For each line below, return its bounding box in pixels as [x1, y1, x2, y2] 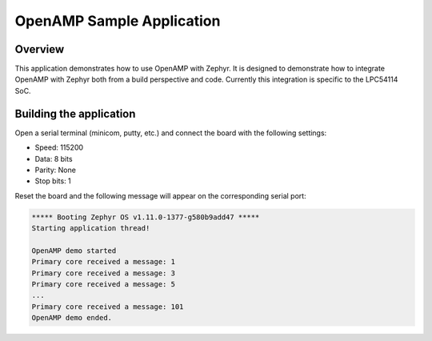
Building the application [14, 106, 136, 120]
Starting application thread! [31, 224, 150, 233]
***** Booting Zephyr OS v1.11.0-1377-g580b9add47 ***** [31, 212, 260, 222]
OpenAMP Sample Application [14, 12, 221, 30]
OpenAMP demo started [31, 246, 117, 255]
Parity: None [34, 165, 76, 175]
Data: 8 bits [34, 154, 73, 163]
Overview [14, 42, 65, 56]
